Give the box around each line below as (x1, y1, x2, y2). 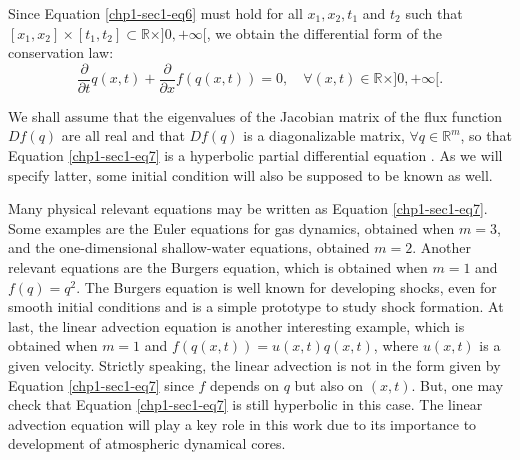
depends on (210, 374, 279, 395)
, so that (460, 125, 512, 146)
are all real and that (61, 125, 185, 146)
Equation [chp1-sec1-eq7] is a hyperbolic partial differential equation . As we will (8, 145, 503, 166)
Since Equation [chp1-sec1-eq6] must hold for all (8, 3, 303, 23)
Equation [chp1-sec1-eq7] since (8, 374, 194, 395)
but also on (294, 374, 364, 395)
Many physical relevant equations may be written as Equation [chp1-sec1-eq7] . (8, 198, 488, 219)
